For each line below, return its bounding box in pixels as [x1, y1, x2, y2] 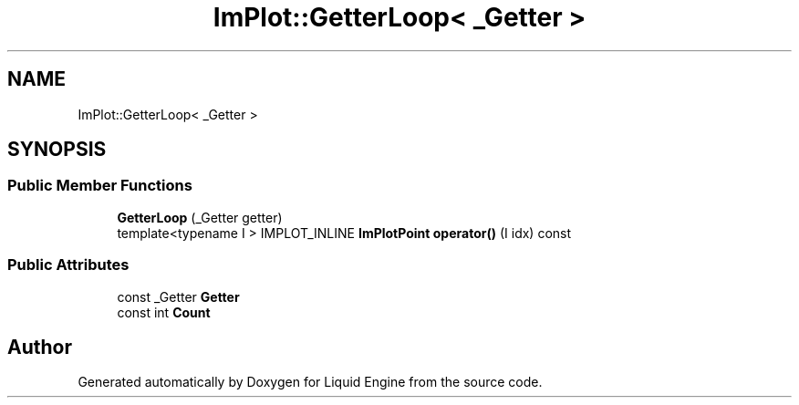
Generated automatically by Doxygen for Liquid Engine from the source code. [78, 374, 543, 390]
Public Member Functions [7, 176, 192, 195]
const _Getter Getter [117, 288, 240, 305]
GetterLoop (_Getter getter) [117, 209, 283, 225]
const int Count [117, 304, 211, 320]
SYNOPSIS [7, 138, 107, 161]
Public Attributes [7, 255, 130, 275]
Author [7, 335, 72, 358]
